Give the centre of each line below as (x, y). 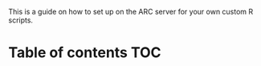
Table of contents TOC (85, 53)
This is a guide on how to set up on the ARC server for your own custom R (131, 12)
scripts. (21, 20)
